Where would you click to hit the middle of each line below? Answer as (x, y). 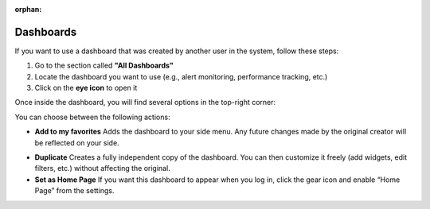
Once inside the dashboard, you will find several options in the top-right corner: (145, 103)
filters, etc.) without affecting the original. (102, 168)
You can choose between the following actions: (92, 117)
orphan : (28, 9)
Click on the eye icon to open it (86, 88)
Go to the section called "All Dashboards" (104, 66)
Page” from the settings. (74, 191)
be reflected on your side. (77, 142)
